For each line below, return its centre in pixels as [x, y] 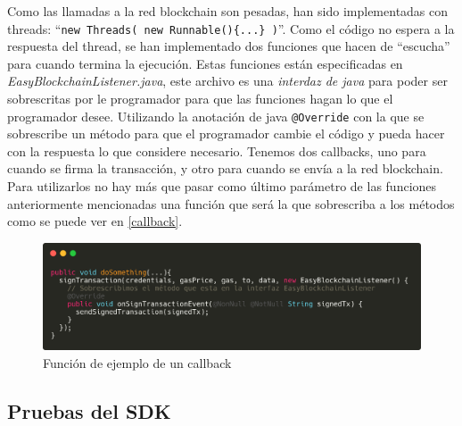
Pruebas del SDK [89, 410]
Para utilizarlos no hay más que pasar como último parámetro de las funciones [222, 186]
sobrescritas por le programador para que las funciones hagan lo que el [200, 99]
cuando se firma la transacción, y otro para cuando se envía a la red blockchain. [225, 168]
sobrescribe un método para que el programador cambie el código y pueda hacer [226, 134]
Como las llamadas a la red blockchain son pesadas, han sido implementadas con [228, 11]
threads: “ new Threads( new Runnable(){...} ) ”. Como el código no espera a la [231, 28]
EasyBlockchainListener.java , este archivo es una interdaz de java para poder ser [227, 81]
